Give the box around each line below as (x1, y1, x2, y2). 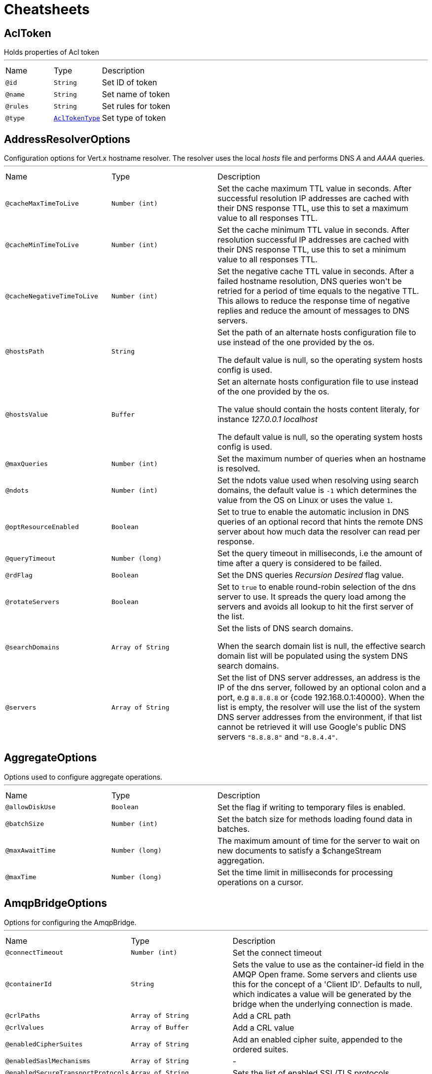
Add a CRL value (232, 1022, 294, 1033)
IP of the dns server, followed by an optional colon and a (217, 682, 427, 693)
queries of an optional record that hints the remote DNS (217, 517, 423, 527)
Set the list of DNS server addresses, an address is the (217, 673, 421, 683)
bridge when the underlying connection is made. (232, 999, 413, 1009)
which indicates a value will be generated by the (232, 989, 411, 999)
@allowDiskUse (5, 803, 56, 811)
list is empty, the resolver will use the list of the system (217, 702, 421, 713)
